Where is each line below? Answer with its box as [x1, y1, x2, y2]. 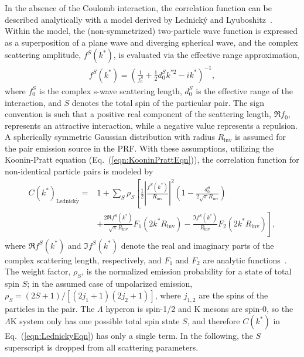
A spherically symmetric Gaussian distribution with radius [5, 131, 215, 143]
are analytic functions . [203, 253, 287, 266]
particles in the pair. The [5, 302, 95, 314]
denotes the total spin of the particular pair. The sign [71, 96, 265, 108]
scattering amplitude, [5, 49, 81, 61]
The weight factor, [5, 265, 71, 277]
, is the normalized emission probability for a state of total [81, 265, 292, 277]
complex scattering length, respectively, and [5, 253, 162, 266]
